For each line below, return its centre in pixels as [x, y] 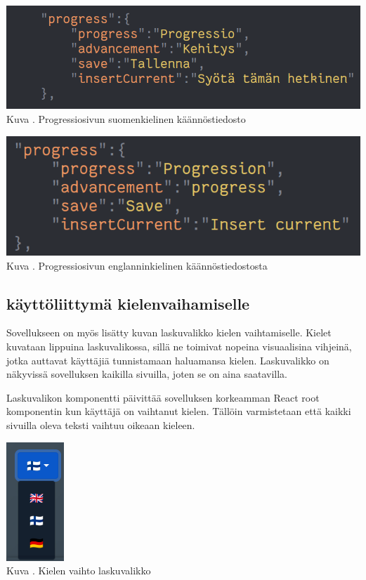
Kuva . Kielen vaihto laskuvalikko [79, 571]
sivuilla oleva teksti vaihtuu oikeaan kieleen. [101, 425]
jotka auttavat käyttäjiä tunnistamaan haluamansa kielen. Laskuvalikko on [168, 360]
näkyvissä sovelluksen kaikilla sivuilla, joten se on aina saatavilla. [147, 374]
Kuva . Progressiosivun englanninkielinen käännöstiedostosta [137, 265]
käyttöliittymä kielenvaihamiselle [128, 303]
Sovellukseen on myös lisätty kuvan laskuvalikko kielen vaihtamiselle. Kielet [169, 332]
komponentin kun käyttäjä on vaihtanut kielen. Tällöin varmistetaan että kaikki [179, 411]
